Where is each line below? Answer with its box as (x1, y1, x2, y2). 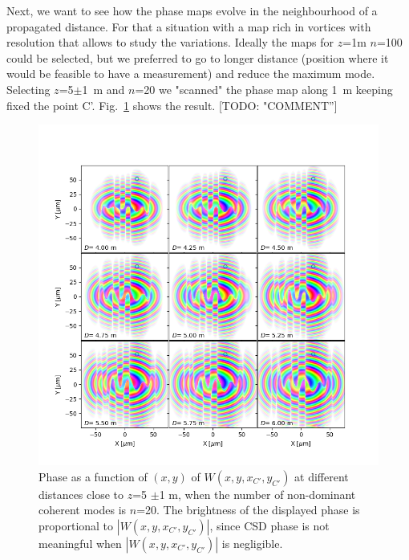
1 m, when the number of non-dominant (159, 485, 356, 502)
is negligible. (221, 534, 283, 551)
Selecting (6, 80, 51, 97)
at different (294, 468, 349, 484)
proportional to (38, 517, 114, 533)
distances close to (38, 485, 124, 502)
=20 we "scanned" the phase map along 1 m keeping (135, 80, 393, 97)
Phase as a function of (38, 468, 148, 484)
